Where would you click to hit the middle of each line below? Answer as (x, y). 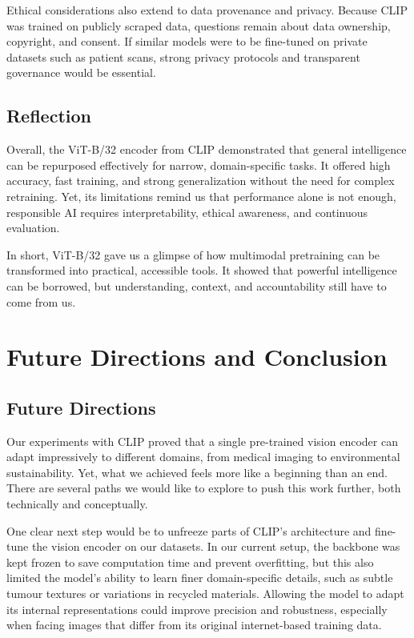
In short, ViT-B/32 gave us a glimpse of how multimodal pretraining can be (193, 254)
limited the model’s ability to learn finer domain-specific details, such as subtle (200, 578)
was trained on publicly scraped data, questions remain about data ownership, (199, 25)
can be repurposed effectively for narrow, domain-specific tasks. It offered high (199, 165)
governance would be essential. (81, 72)
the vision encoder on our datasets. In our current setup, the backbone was (216, 546)
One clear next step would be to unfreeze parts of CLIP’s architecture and (189, 530)
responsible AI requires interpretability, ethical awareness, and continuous (187, 212)
